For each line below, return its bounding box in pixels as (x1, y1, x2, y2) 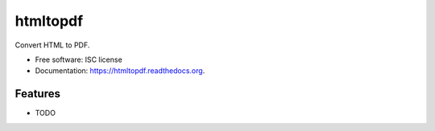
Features (14, 87, 60, 100)
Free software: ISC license (35, 55, 122, 64)
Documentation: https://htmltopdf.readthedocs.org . (35, 66, 205, 76)
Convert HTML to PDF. (14, 40, 90, 50)
